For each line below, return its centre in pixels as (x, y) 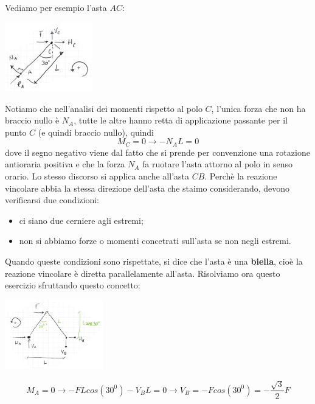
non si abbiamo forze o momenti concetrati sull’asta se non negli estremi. (155, 241)
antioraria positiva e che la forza (65, 164)
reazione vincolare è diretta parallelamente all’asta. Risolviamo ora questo (143, 273)
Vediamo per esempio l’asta (56, 7)
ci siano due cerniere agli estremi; (81, 220)
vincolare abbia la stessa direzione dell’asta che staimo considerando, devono (147, 188)
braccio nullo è (32, 120)
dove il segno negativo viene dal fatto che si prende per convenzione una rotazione (157, 152)
